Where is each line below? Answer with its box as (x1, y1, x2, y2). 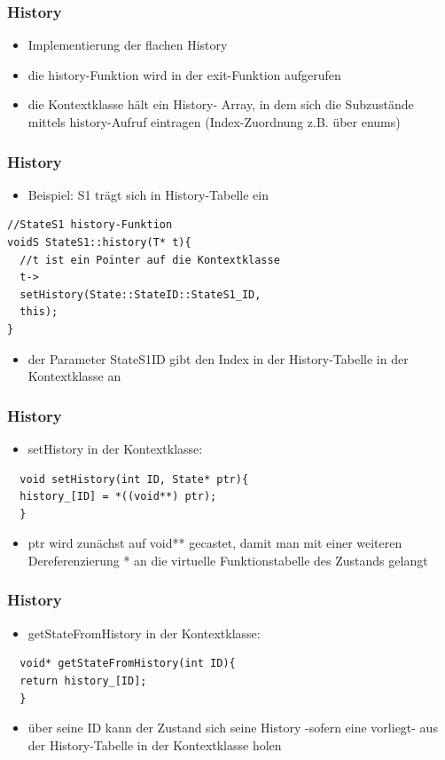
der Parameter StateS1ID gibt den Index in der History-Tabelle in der (27, 349, 409, 368)
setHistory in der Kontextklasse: (27, 439, 203, 457)
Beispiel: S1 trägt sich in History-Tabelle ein (27, 185, 269, 203)
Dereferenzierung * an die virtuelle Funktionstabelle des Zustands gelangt (27, 550, 428, 569)
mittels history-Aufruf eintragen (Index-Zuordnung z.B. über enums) (27, 113, 401, 131)
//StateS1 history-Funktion (7, 218, 173, 232)
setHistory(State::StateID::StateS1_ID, (20, 288, 262, 301)
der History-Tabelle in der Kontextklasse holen (27, 735, 282, 754)
